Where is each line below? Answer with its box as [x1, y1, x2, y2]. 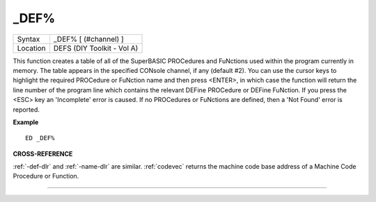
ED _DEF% [25, 134, 55, 142]
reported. [13, 105, 40, 114]
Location [17, 43, 46, 53]
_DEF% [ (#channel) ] [53, 34, 125, 44]
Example [13, 118, 39, 126]
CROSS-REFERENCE [13, 149, 73, 158]
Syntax [17, 34, 40, 44]
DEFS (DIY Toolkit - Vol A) [53, 43, 139, 53]
